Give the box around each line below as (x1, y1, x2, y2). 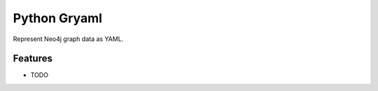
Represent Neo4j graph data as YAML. (13, 35, 124, 43)
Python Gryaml (13, 10, 103, 26)
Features (13, 53, 52, 65)
